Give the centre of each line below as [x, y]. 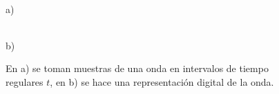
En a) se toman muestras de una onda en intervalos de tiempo [137, 68]
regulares [25, 81]
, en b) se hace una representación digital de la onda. [162, 81]
